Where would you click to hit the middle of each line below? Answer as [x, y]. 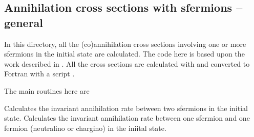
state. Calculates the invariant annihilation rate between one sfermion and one [127, 118]
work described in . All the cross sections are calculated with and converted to [127, 63]
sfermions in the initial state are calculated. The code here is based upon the [124, 54]
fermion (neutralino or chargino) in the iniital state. [85, 128]
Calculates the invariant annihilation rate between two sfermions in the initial [126, 108]
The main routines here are [47, 90]
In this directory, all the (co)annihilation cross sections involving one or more [125, 44]
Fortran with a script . [39, 74]
